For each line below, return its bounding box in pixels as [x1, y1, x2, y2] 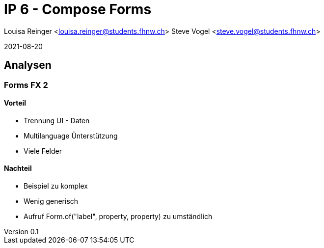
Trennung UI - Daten [24, 116, 90, 125]
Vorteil [4, 99, 27, 108]
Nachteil [4, 164, 32, 173]
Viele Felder [24, 146, 62, 155]
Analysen [4, 59, 52, 72]
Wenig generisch [24, 197, 79, 206]
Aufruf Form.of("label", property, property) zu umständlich [24, 212, 213, 221]
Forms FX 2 [4, 80, 48, 90]
